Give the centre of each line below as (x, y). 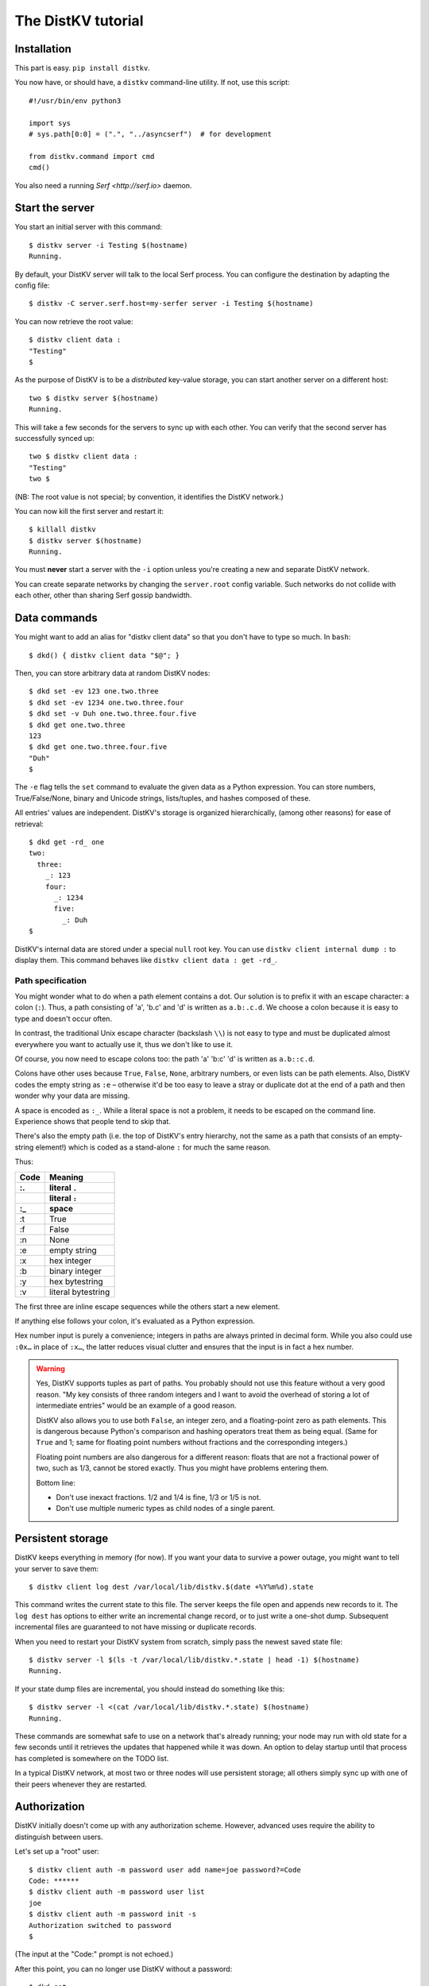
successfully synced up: (54, 438)
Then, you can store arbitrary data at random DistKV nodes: (112, 673)
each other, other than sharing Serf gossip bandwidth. (103, 595)
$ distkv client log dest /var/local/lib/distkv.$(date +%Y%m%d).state (171, 1587)
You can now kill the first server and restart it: (89, 511)
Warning (50, 1369)
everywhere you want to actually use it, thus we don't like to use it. (124, 1044)
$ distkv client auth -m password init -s (113, 1914)
